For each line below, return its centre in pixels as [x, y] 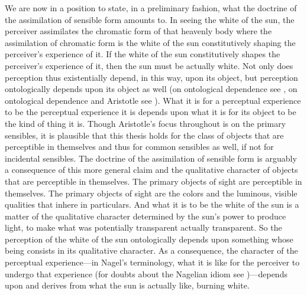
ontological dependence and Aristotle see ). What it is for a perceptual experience [153, 100]
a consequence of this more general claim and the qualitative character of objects [151, 170]
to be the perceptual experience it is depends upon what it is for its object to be [151, 112]
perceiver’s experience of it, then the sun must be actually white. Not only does [149, 65]
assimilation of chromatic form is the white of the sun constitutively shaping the [150, 42]
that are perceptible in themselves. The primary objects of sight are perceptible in [153, 181]
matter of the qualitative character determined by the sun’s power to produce [146, 216]
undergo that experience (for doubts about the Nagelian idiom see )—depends [146, 273]
